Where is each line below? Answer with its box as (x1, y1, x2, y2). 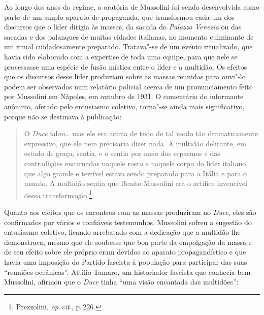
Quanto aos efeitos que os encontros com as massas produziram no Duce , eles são (4, 206, 256, 217)
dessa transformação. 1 (24, 188, 92, 200)
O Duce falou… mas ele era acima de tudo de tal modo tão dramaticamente (24, 128, 258, 139)
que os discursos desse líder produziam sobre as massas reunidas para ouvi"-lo (4, 71, 246, 82)
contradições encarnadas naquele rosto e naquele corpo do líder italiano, (24, 157, 248, 168)
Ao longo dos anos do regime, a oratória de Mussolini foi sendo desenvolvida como (4, 2, 260, 12)
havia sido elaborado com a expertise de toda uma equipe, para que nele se (4, 51, 238, 61)
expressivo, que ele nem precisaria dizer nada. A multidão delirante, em (24, 138, 246, 148)
